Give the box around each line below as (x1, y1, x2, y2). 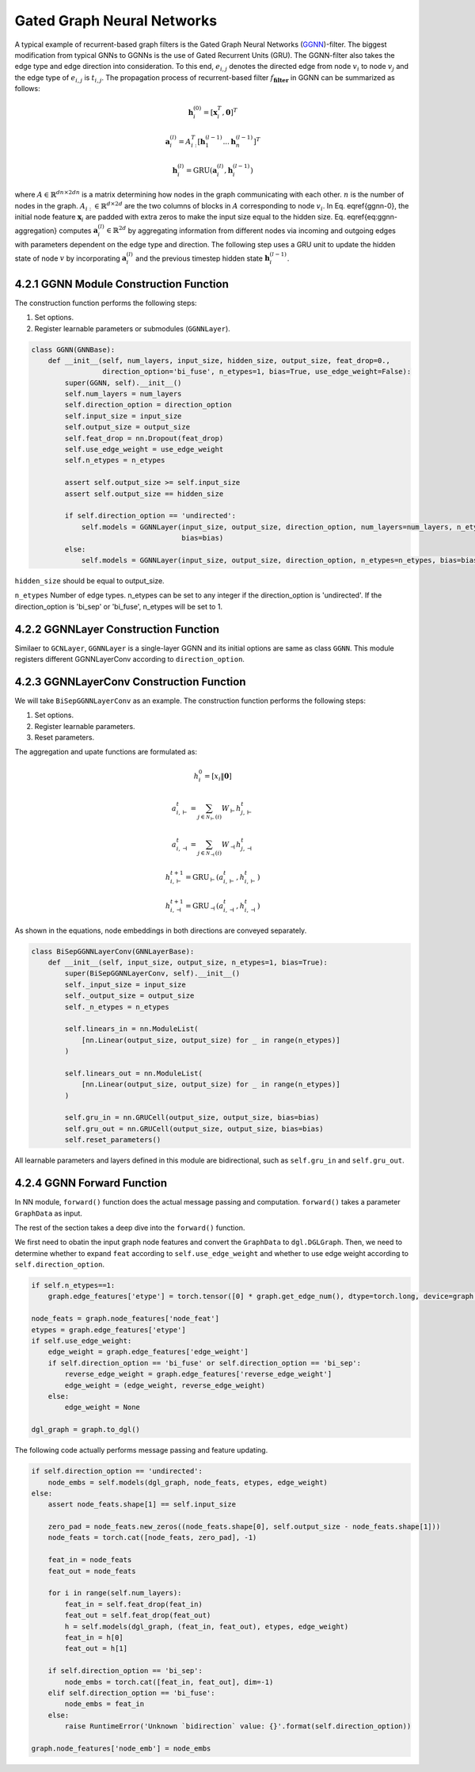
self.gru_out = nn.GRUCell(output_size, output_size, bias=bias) (64, 1124, 324, 1133)
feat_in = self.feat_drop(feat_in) (64, 1599, 203, 1609)
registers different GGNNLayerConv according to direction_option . (14, 654, 245, 663)
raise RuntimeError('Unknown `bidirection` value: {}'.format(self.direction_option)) (64, 1722, 412, 1731)
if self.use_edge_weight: (31, 1336, 132, 1346)
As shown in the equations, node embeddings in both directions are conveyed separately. (14, 926, 307, 935)
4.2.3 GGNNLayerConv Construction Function (14, 674, 246, 689)
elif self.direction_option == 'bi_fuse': (47, 1688, 215, 1698)
